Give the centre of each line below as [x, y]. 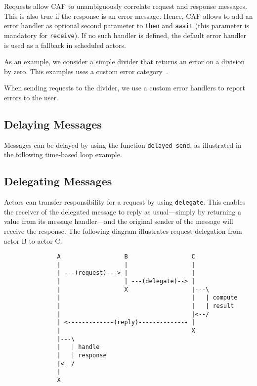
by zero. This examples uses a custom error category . [86, 71]
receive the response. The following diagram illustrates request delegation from [123, 231]
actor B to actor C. [33, 240]
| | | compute [147, 298]
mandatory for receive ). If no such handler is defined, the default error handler [125, 35]
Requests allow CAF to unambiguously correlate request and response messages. [126, 6]
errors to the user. [31, 97]
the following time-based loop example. [63, 154]
